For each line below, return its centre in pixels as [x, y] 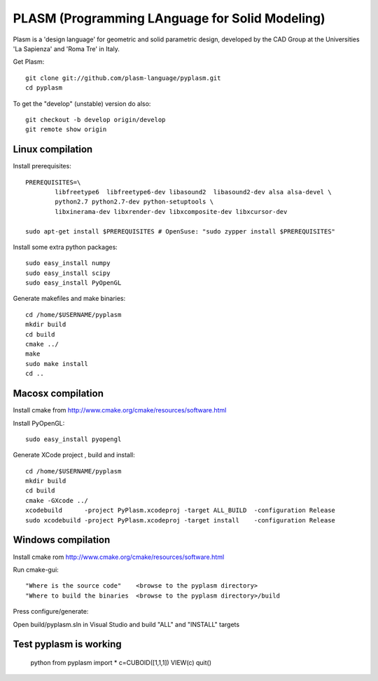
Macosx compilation [58, 394]
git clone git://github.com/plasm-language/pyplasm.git [123, 78]
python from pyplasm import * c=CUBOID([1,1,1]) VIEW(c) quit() [121, 662]
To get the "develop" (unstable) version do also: [82, 103]
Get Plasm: [29, 62]
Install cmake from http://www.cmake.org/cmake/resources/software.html [120, 410]
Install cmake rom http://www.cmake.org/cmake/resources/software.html [119, 557]
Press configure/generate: [51, 612]
